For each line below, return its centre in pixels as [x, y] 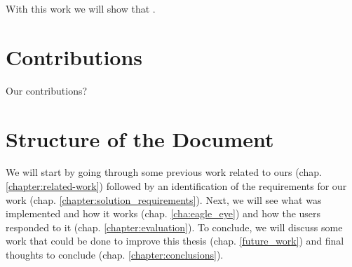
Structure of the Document [140, 138]
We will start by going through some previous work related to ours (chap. [164, 172]
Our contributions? [47, 90]
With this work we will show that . [81, 8]
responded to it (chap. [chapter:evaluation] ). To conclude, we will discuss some [174, 227]
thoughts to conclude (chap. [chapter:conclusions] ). [115, 254]
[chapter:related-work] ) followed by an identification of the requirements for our [176, 186]
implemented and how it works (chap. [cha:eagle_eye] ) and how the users [163, 213]
